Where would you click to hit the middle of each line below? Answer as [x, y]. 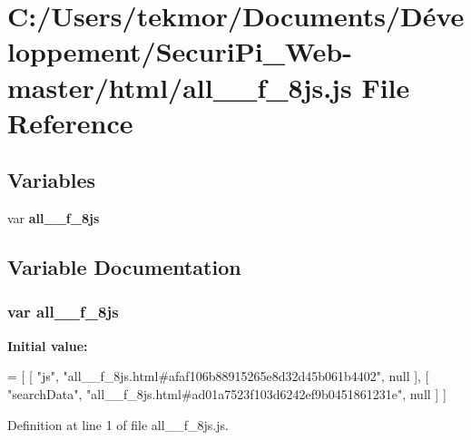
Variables [52, 180]
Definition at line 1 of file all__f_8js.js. [118, 424]
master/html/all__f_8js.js [180, 87]
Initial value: [48, 345]
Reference [70, 122]
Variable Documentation [124, 267]
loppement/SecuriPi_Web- [180, 51]
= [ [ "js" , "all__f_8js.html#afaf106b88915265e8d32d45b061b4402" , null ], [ [218, 376]
